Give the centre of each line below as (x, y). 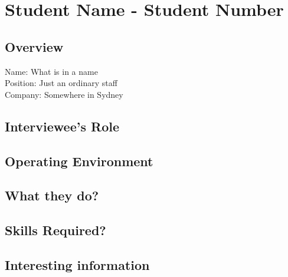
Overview (34, 46)
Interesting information (77, 264)
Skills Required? (55, 230)
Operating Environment (79, 161)
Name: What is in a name (51, 71)
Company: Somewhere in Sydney (64, 94)
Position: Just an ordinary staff (61, 83)
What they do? (52, 195)
